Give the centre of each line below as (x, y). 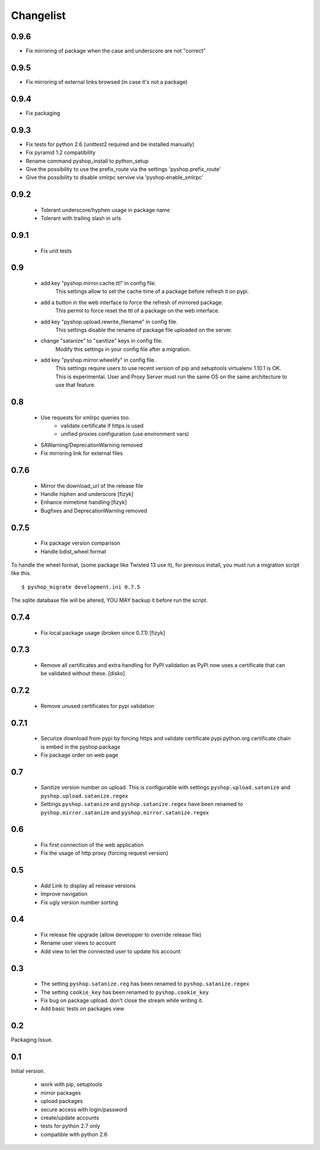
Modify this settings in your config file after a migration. (123, 349)
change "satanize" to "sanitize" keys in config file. (102, 341)
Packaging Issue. (32, 1040)
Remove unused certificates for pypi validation (97, 706)
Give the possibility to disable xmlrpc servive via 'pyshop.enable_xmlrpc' (115, 178)
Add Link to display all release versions (88, 886)
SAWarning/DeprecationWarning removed (92, 445)
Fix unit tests (56, 251)
